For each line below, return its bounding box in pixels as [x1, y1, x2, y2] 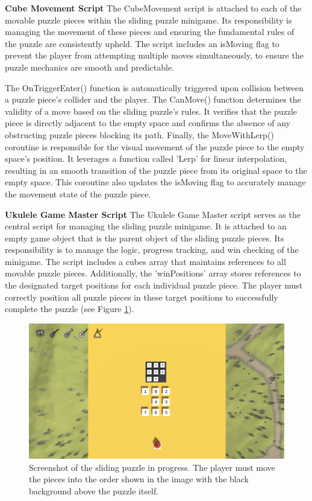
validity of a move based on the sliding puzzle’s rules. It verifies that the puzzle [5, 104, 297, 117]
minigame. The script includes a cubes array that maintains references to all [5, 255, 286, 267]
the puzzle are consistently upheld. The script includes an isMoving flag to [5, 37, 279, 49]
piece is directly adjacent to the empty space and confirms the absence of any [5, 116, 290, 129]
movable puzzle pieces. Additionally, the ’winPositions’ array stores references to [5, 267, 301, 279]
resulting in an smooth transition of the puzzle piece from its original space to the [5, 164, 307, 176]
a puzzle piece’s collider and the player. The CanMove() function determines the [5, 93, 301, 106]
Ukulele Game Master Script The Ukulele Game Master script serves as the [5, 208, 301, 220]
